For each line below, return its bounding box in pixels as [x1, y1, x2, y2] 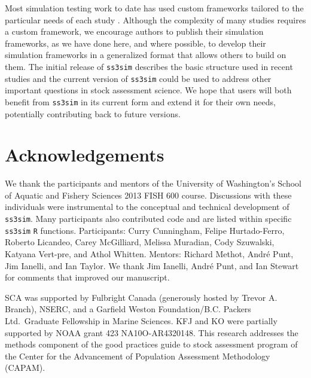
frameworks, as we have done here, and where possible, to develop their [5, 36, 266, 49]
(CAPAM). [5, 361, 45, 374]
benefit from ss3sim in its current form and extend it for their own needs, [5, 95, 276, 108]
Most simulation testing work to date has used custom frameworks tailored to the [5, 2, 304, 14]
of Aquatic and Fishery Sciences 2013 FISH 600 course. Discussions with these [5, 188, 292, 201]
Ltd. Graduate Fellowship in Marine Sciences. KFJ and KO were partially [5, 314, 278, 327]
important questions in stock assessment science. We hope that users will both [5, 84, 292, 96]
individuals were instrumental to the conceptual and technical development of [5, 200, 289, 213]
